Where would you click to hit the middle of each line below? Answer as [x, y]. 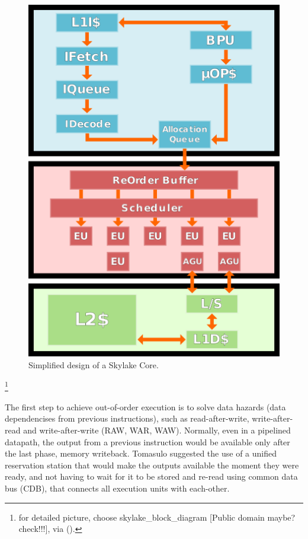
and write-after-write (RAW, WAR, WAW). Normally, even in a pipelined [157, 430]
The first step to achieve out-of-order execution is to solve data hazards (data [145, 406]
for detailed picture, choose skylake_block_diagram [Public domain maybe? [157, 517]
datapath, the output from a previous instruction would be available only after [147, 441]
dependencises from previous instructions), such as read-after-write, [127, 418]
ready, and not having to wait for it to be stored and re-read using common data [151, 476]
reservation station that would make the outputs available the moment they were [152, 465]
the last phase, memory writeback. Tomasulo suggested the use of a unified [141, 453]
